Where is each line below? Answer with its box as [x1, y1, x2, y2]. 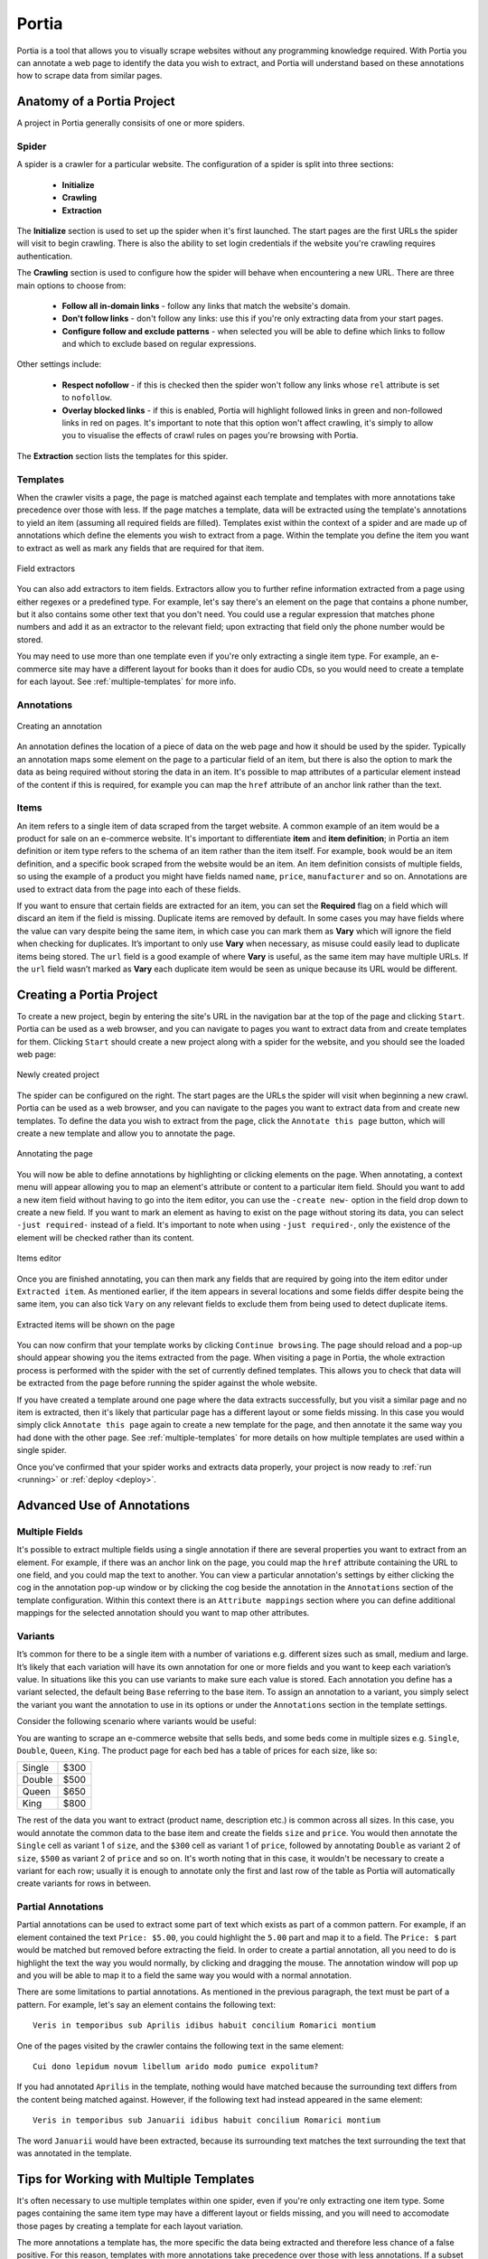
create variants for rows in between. [16, 1878, 152, 1889]
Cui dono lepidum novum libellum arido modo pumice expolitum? [33, 2061, 319, 2071]
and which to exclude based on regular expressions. [61, 339, 257, 350]
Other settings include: [16, 359, 102, 370]
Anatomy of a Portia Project [16, 94, 175, 109]
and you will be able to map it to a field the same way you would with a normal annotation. [16, 1970, 352, 1981]
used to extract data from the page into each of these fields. [16, 884, 241, 895]
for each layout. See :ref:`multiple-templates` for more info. [16, 676, 237, 687]
